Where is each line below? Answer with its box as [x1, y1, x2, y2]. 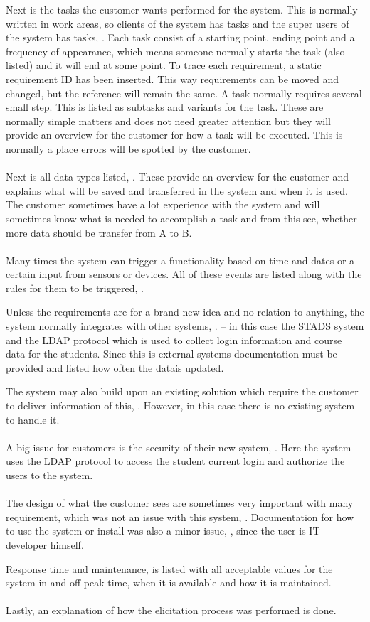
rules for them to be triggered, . [6, 280, 144, 295]
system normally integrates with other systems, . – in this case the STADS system [6, 318, 364, 333]
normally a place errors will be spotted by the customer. [6, 141, 251, 156]
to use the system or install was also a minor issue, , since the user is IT [6, 523, 320, 538]
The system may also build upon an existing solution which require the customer [6, 384, 359, 399]
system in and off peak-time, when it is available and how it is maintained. [6, 575, 332, 590]
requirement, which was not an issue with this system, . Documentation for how [6, 509, 354, 524]
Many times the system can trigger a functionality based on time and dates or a [6, 252, 355, 267]
